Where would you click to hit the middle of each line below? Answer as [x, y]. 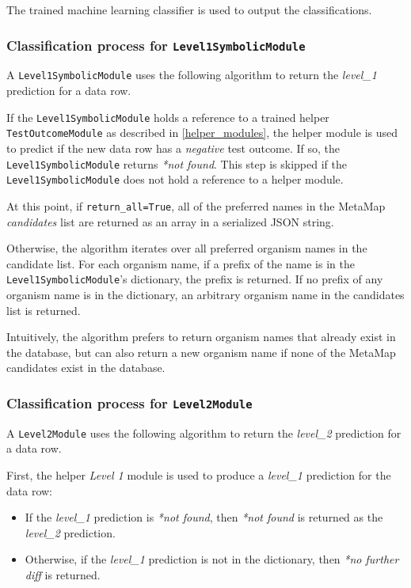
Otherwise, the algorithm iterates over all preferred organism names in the [187, 248]
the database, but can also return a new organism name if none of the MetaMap [201, 352]
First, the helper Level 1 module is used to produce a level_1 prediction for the [199, 474]
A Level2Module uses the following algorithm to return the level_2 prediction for [204, 432]
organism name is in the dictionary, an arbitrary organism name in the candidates [205, 294]
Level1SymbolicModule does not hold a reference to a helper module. [175, 179]
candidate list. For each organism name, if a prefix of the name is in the [181, 263]
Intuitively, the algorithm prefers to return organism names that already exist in [201, 337]
